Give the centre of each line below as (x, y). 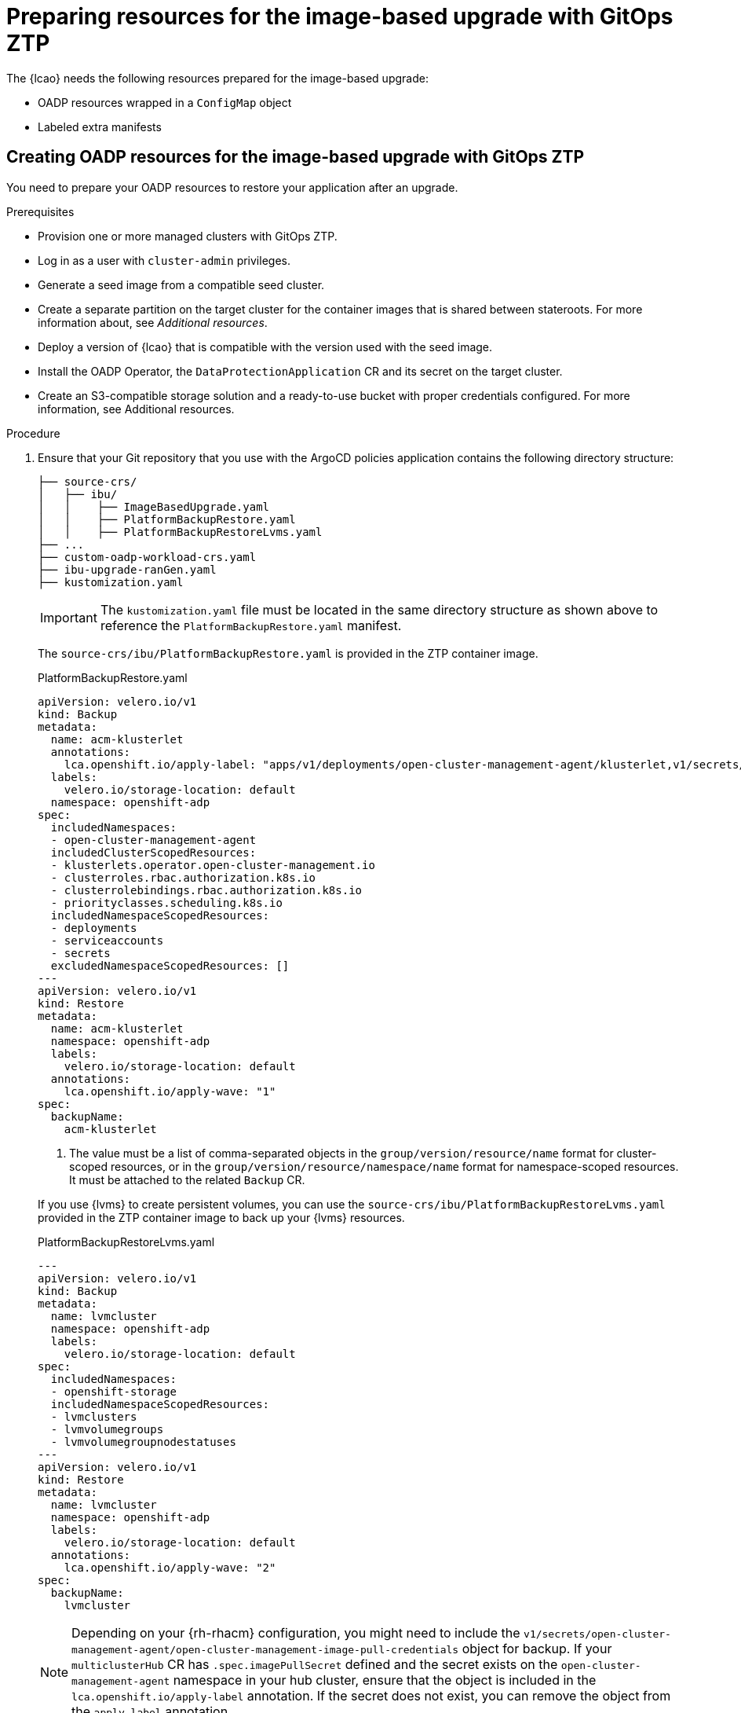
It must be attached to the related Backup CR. (187, 1179)
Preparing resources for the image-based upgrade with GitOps (340, 17)
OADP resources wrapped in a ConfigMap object (165, 102)
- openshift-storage (114, 1391)
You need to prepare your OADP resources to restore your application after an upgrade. (232, 187)
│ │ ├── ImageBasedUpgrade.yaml (154, 506)
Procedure (33, 433)
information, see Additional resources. (136, 409)
